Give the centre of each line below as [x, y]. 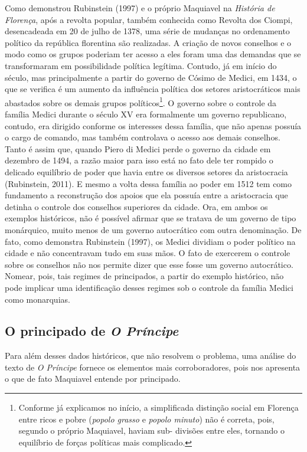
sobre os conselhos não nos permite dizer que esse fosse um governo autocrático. [149, 264]
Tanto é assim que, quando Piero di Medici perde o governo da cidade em [138, 148]
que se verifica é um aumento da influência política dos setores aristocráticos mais [153, 89]
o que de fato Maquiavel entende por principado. [93, 379]
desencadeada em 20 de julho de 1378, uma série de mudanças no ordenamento [147, 31]
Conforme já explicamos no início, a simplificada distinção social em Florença [159, 407]
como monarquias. [37, 299]
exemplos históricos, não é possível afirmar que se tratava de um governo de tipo [151, 218]
